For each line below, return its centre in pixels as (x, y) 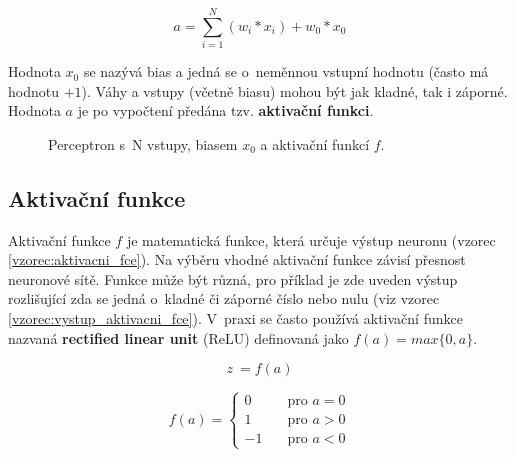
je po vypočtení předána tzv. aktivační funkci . (225, 110)
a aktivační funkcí (315, 143)
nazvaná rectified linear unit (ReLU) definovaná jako (178, 337)
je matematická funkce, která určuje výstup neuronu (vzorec (311, 239)
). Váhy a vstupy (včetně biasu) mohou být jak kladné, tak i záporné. (294, 90)
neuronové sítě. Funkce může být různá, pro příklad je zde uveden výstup (233, 278)
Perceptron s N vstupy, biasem (143, 143)
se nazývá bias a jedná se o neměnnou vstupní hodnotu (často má (286, 71)
